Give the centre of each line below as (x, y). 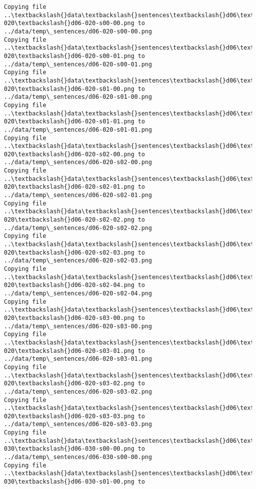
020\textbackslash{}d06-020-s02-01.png (69, 187)
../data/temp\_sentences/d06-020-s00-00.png (78, 31)
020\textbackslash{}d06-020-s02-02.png (69, 220)
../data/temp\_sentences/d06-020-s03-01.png (78, 359)
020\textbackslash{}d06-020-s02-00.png (69, 154)
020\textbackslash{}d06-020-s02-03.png (69, 252)
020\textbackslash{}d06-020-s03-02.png (69, 384)
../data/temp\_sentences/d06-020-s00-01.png (78, 64)
